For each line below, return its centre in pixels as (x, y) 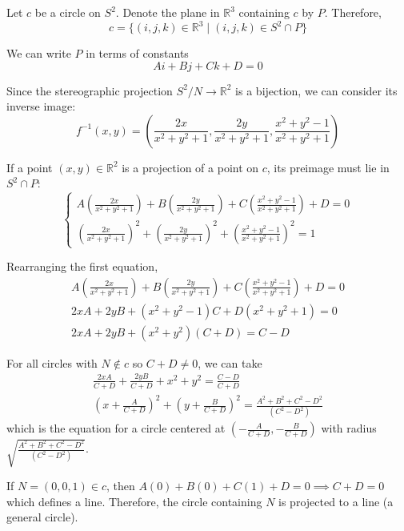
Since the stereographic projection (90, 90)
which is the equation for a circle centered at (116, 428)
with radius (349, 428)
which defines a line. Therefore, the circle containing (134, 501)
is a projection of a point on (190, 167)
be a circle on (68, 12)
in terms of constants (137, 53)
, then (121, 485)
